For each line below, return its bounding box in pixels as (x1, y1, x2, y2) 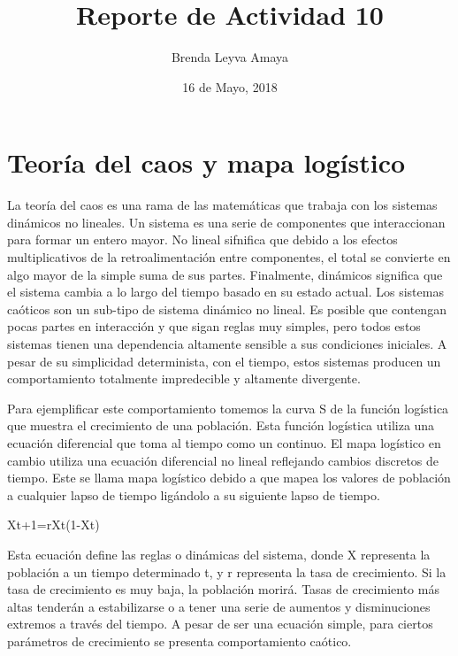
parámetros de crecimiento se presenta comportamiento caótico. (7, 631, 352, 650)
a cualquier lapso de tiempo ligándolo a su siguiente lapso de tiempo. (7, 485, 380, 504)
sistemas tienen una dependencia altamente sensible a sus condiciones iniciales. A (7, 335, 447, 352)
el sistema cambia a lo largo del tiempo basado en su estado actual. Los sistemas (7, 282, 444, 301)
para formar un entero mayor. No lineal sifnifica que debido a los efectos (7, 230, 398, 249)
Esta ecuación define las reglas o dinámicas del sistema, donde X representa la (7, 544, 431, 563)
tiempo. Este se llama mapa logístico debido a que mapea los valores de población (7, 468, 451, 487)
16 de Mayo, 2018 (182, 77, 278, 96)
